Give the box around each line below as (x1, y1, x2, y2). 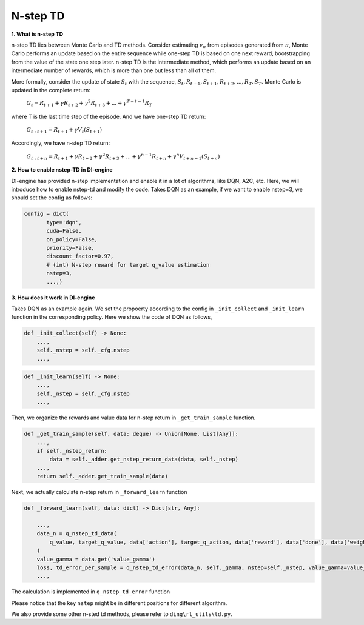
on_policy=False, (46, 236, 98, 242)
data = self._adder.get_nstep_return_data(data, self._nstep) (49, 456, 239, 463)
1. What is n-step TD (11, 30, 64, 38)
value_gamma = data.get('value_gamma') (36, 555, 156, 563)
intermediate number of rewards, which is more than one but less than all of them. (11, 67, 217, 74)
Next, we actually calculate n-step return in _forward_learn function (11, 489, 187, 496)
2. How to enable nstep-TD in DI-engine (11, 166, 113, 173)
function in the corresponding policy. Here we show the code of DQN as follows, (11, 313, 212, 321)
